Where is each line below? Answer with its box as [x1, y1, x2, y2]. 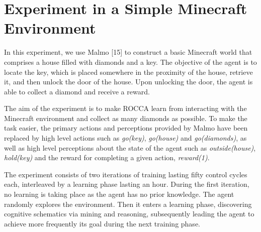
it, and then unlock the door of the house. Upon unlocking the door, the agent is [4, 76, 253, 87]
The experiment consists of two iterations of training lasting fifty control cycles [4, 169, 247, 179]
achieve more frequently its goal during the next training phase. [4, 218, 200, 228]
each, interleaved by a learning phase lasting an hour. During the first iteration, [4, 179, 249, 189]
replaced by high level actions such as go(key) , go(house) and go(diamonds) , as [4, 133, 247, 143]
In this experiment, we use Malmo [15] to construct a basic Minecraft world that [4, 47, 252, 57]
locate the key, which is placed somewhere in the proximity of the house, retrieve [4, 66, 253, 77]
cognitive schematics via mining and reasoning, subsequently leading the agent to [4, 208, 254, 219]
